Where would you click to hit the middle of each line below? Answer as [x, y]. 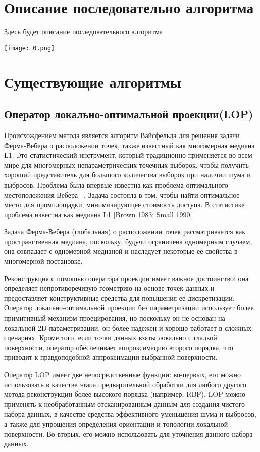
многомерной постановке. [43, 261]
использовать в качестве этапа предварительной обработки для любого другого [125, 384]
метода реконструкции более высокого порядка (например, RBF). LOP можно [125, 394]
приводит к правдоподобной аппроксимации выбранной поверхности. [111, 357]
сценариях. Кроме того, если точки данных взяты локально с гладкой [111, 337]
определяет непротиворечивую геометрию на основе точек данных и [109, 288]
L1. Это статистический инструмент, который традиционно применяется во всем [128, 155]
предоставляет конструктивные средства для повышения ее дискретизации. [119, 298]
